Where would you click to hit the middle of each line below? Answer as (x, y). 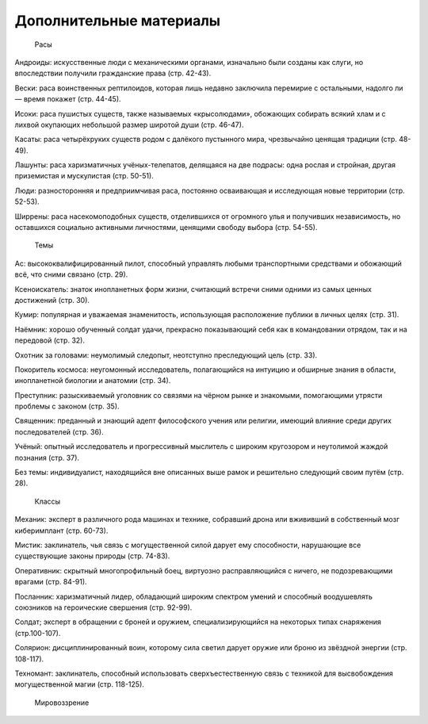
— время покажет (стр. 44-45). (68, 99)
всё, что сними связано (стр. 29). (71, 274)
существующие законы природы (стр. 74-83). (92, 556)
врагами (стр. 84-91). (51, 582)
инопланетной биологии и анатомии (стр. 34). (93, 381)
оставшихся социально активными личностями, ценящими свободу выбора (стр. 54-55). (166, 228)
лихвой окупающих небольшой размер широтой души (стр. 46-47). (129, 124)
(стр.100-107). (38, 633)
